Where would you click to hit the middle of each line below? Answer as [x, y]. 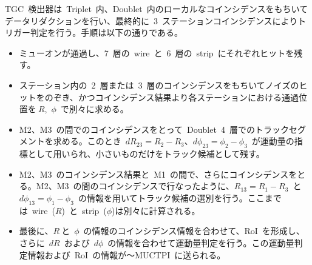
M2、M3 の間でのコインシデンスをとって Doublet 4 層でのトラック [154, 129]
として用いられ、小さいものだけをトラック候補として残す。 [146, 154]
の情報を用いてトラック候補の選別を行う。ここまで [180, 197]
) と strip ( [84, 210]
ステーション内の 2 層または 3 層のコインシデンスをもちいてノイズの [159, 85]
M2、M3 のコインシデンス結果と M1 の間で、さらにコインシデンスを [158, 174]
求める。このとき [87, 141]
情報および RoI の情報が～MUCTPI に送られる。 [127, 254]
